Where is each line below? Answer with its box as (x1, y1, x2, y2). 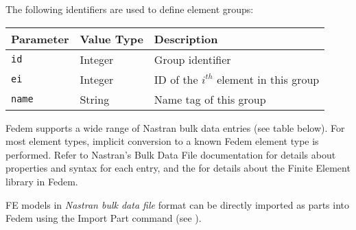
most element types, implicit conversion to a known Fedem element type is (5, 134, 319, 148)
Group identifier (154, 51, 231, 67)
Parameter (11, 30, 69, 47)
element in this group (217, 71, 320, 87)
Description (154, 30, 218, 47)
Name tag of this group (154, 91, 266, 107)
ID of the (154, 71, 198, 87)
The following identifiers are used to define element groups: (5, 2, 254, 16)
